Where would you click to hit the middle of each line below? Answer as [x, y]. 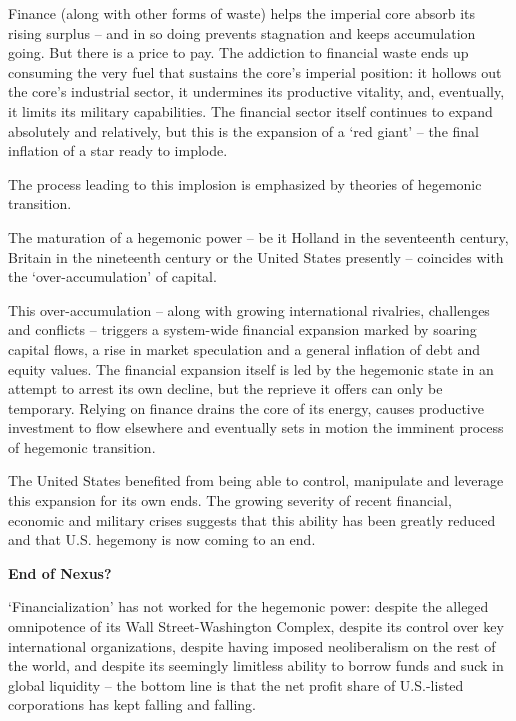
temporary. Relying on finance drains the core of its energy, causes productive [246, 407]
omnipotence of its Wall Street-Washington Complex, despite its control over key [256, 626]
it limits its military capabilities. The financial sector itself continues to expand [250, 110]
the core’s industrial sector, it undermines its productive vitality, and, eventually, [256, 91]
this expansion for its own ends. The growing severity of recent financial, [230, 500]
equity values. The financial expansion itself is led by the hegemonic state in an [251, 368]
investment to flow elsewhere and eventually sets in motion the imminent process [256, 427]
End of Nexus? [60, 572]
